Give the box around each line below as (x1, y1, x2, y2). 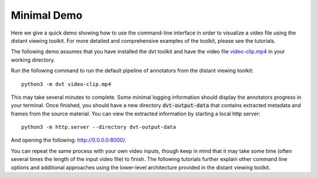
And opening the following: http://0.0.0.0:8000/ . (11, 136, 126, 143)
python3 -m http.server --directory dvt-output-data (21, 124, 176, 131)
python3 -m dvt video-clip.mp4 (21, 81, 112, 87)
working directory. (11, 56, 55, 63)
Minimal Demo (11, 9, 83, 22)
